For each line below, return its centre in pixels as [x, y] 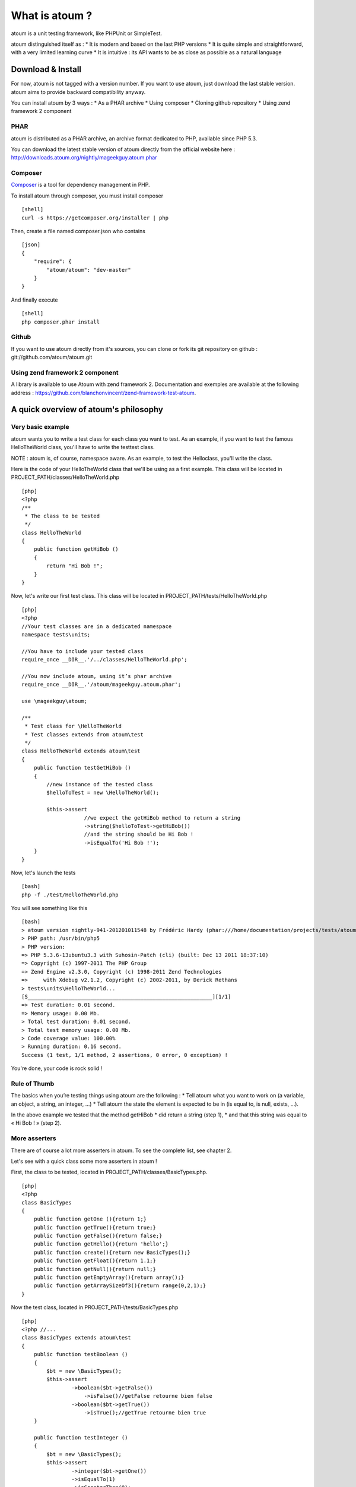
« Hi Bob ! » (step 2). [36, 1123]
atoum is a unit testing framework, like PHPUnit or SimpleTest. [87, 33]
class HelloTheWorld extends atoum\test [81, 751]
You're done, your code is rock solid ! [57, 1068]
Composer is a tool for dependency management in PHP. [81, 185]
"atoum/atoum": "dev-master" [89, 270]
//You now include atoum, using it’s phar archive [97, 676]
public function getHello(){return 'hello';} [101, 1244]
